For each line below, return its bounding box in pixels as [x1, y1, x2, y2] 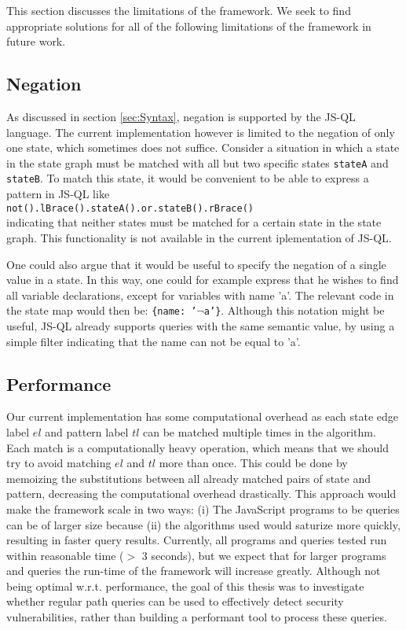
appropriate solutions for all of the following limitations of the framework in [6, 17, 371, 34]
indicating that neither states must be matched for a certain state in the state [6, 214, 382, 230]
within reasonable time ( [6, 547, 124, 563]
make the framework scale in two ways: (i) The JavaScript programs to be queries [6, 500, 400, 517]
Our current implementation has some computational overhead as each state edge [6, 408, 398, 425]
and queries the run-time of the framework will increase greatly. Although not [6, 562, 381, 579]
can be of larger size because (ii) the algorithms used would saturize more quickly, [6, 516, 401, 532]
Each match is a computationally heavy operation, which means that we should [6, 439, 389, 455]
